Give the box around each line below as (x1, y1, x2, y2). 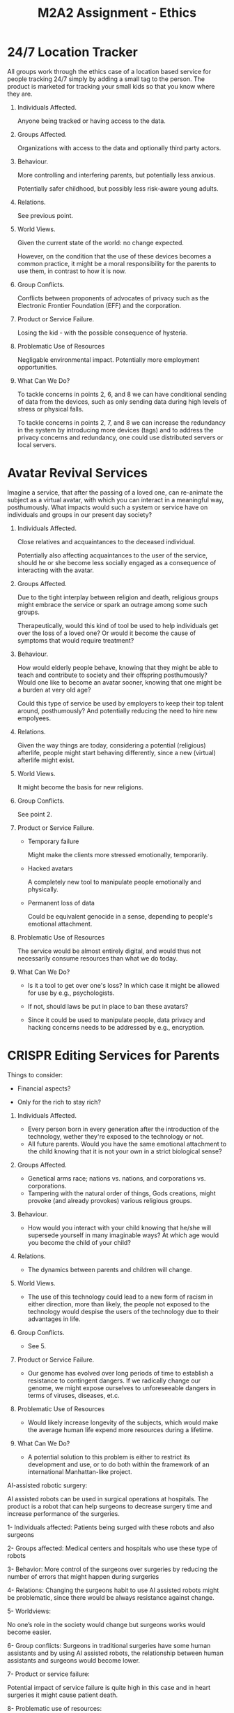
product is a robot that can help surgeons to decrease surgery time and (7, 1502, 212, 1510)
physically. (27, 885, 59, 894)
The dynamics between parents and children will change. (27, 1265, 193, 1274)
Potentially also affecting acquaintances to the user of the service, (17, 551, 208, 560)
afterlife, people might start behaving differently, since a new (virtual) (17, 748, 216, 757)
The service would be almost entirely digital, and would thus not (17, 947, 201, 955)
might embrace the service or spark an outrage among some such (17, 600, 208, 608)
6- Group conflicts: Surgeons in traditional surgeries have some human (7, 1641, 211, 1649)
